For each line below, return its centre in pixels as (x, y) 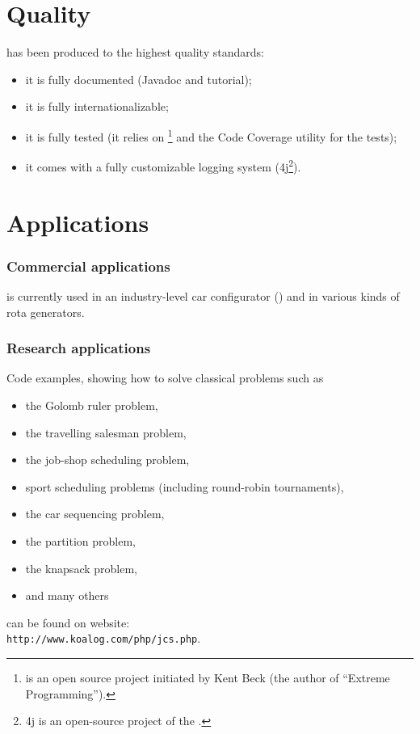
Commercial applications (88, 266)
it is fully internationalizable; (97, 106)
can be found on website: (68, 622)
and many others (67, 595)
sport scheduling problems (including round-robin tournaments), (185, 486)
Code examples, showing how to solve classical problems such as (165, 378)
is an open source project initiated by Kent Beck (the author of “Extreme (208, 677)
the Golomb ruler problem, (92, 405)
